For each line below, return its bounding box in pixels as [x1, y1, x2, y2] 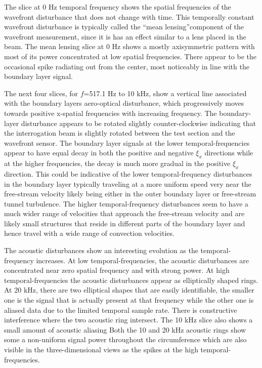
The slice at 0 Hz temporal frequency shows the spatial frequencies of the [4, 2, 231, 12]
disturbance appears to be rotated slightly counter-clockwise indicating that [21, 117, 256, 128]
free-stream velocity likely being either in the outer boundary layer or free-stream [4, 188, 256, 199]
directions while [204, 147, 253, 158]
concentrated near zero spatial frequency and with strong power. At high [4, 265, 230, 275]
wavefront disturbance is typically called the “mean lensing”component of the [4, 21, 244, 32]
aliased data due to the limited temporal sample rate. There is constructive [4, 304, 237, 315]
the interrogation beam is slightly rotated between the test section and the [4, 128, 235, 138]
